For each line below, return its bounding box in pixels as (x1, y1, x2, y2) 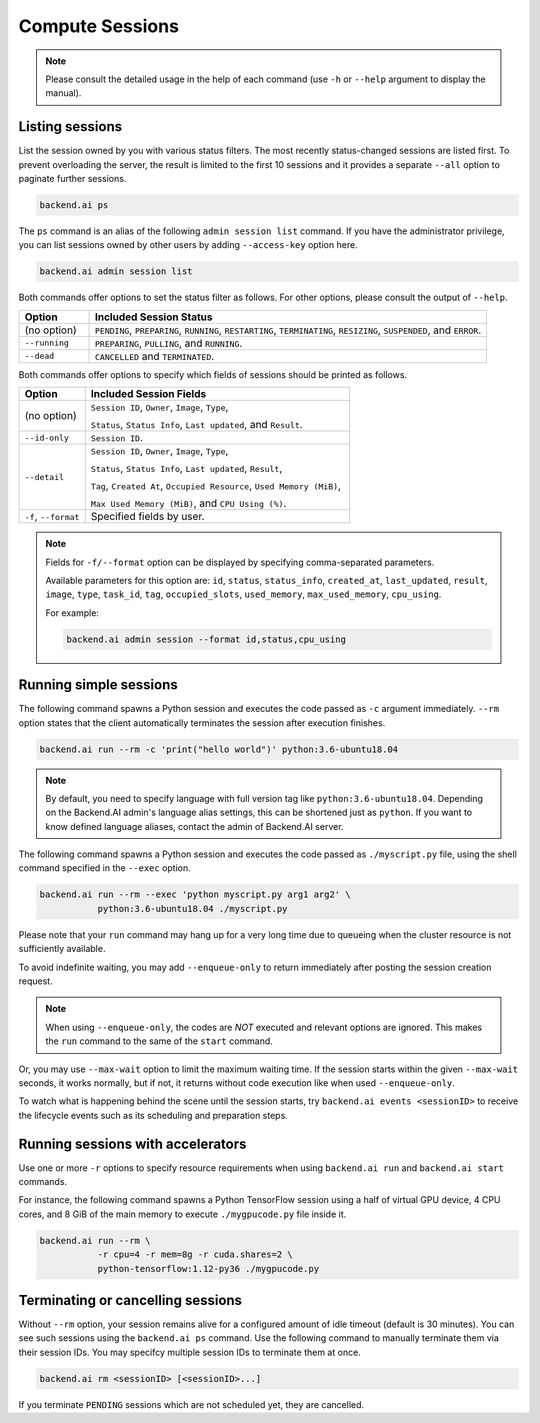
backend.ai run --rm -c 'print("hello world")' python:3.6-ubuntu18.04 (39, 743, 399, 755)
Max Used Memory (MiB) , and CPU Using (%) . (90, 496, 287, 510)
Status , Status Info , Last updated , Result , (90, 461, 283, 475)
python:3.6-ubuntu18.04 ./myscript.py (97, 903, 288, 914)
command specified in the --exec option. (18, 862, 192, 874)
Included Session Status (95, 310, 213, 324)
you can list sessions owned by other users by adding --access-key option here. (18, 239, 359, 251)
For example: (45, 606, 100, 619)
